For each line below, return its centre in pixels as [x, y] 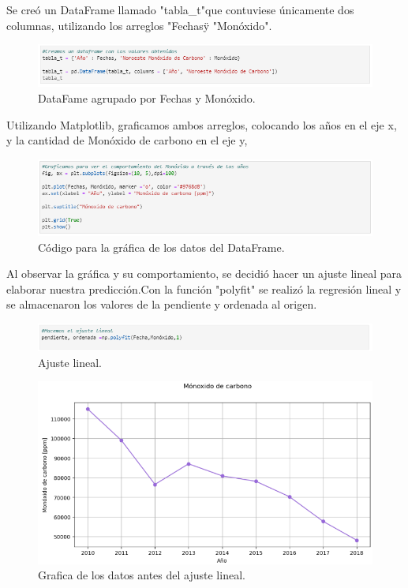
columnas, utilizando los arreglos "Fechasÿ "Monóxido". [139, 25]
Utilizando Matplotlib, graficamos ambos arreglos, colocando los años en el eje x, [202, 124]
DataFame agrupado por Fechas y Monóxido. [147, 97]
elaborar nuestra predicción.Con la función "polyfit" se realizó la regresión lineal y [204, 288]
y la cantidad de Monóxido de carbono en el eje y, [127, 140]
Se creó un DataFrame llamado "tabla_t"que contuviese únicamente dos [180, 9]
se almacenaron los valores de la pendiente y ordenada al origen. [162, 304]
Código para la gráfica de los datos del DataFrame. [161, 247]
